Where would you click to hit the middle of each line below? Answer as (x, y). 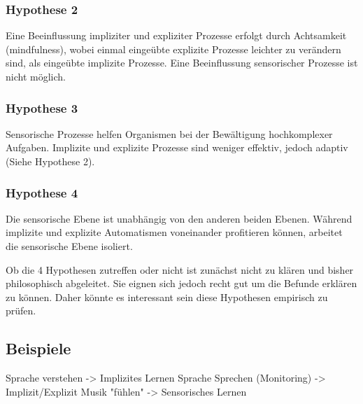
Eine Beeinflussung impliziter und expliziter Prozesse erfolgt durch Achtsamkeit (176, 35)
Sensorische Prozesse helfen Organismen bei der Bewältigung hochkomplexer (169, 133)
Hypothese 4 (42, 192)
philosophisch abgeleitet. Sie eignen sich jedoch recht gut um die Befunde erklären (181, 283)
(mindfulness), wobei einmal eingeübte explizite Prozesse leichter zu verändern (173, 49)
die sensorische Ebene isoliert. (69, 246)
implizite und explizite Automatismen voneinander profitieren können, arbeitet (174, 232)
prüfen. (21, 311)
